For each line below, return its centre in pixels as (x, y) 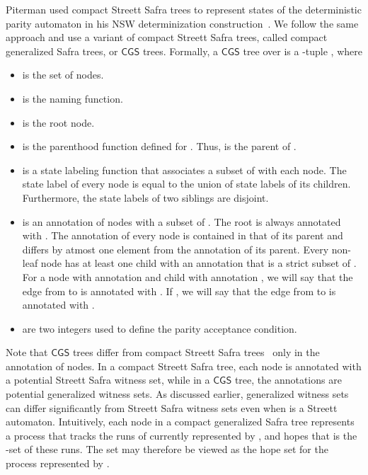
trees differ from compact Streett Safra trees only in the (196, 352)
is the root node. (58, 122)
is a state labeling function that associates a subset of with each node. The (184, 170)
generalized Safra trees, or (62, 51)
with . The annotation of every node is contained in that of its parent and (183, 235)
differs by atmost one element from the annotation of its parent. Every (176, 249)
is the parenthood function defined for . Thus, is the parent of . (159, 146)
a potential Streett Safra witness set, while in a (108, 380)
